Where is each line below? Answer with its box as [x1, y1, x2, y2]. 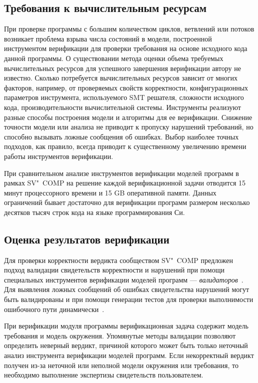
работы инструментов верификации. [4, 150, 113, 161]
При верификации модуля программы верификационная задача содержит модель [4, 320, 248, 331]
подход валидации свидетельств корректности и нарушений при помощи [4, 264, 224, 275]
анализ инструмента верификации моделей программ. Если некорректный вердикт [4, 350, 254, 360]
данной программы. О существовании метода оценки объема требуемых [4, 52, 223, 63]
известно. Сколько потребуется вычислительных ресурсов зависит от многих [4, 72, 237, 83]
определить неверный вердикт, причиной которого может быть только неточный [4, 340, 248, 350]
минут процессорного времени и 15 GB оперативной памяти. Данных [4, 187, 216, 197]
